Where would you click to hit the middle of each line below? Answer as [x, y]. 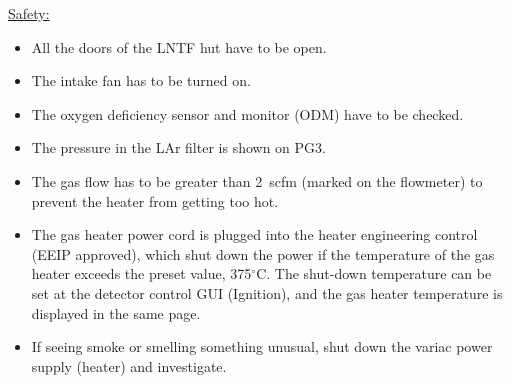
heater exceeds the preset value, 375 [141, 273]
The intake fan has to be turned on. [141, 80]
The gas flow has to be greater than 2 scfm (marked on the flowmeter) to [257, 180]
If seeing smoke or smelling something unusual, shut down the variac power [262, 346]
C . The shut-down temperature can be [374, 273]
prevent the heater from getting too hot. [155, 200]
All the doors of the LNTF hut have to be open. [179, 46]
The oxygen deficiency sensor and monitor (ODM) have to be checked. [247, 113]
